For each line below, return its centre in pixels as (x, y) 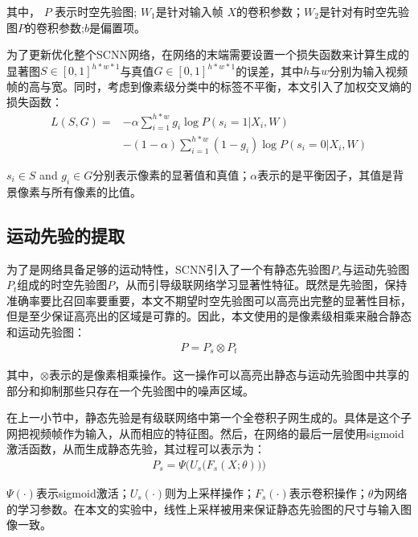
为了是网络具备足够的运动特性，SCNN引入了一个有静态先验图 (168, 268)
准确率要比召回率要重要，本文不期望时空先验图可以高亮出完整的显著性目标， (209, 300)
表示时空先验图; (96, 11)
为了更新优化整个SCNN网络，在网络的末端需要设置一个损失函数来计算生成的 (208, 54)
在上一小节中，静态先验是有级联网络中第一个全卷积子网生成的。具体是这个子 (209, 417)
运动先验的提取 (66, 235)
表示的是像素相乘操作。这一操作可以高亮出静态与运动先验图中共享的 (229, 374)
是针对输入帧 (189, 11)
